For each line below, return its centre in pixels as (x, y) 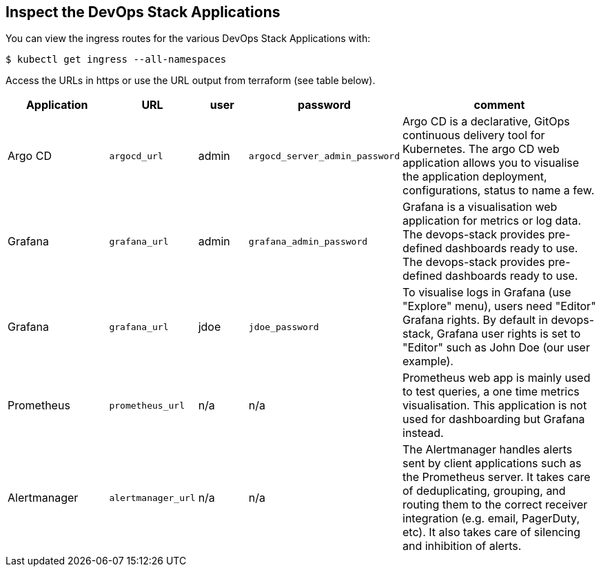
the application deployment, (475, 177)
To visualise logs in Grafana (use (487, 293)
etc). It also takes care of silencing (492, 532)
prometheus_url (147, 405)
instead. (423, 433)
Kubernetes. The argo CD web (481, 149)
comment (499, 105)
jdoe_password (284, 327)
